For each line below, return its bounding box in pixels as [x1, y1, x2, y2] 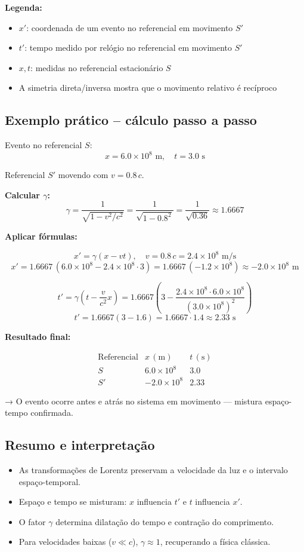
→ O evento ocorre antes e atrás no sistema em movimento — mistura [5, 394, 263, 407]
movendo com [58, 168, 108, 181]
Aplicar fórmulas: [5, 229, 77, 242]
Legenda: [5, 1, 42, 13]
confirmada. [30, 406, 73, 419]
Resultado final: [5, 330, 71, 342]
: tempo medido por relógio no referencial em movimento [24, 41, 232, 54]
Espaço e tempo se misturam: [18, 495, 127, 508]
